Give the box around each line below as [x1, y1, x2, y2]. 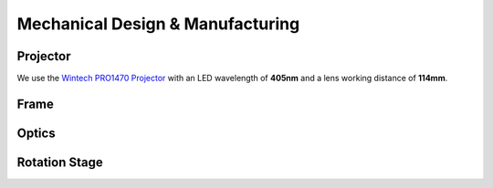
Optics [16, 125, 56, 141]
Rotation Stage [16, 154, 104, 170]
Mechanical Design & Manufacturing [16, 14, 300, 34]
